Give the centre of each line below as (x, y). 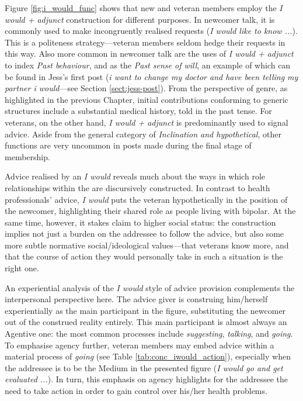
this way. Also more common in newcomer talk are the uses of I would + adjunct (149, 53)
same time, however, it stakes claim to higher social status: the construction (140, 222)
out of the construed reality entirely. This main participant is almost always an (146, 322)
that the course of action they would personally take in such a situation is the (144, 256)
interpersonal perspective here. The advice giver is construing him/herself (136, 299)
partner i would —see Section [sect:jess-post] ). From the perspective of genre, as (146, 88)
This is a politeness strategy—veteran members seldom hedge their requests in (145, 42)
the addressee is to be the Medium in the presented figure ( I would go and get (144, 367)
